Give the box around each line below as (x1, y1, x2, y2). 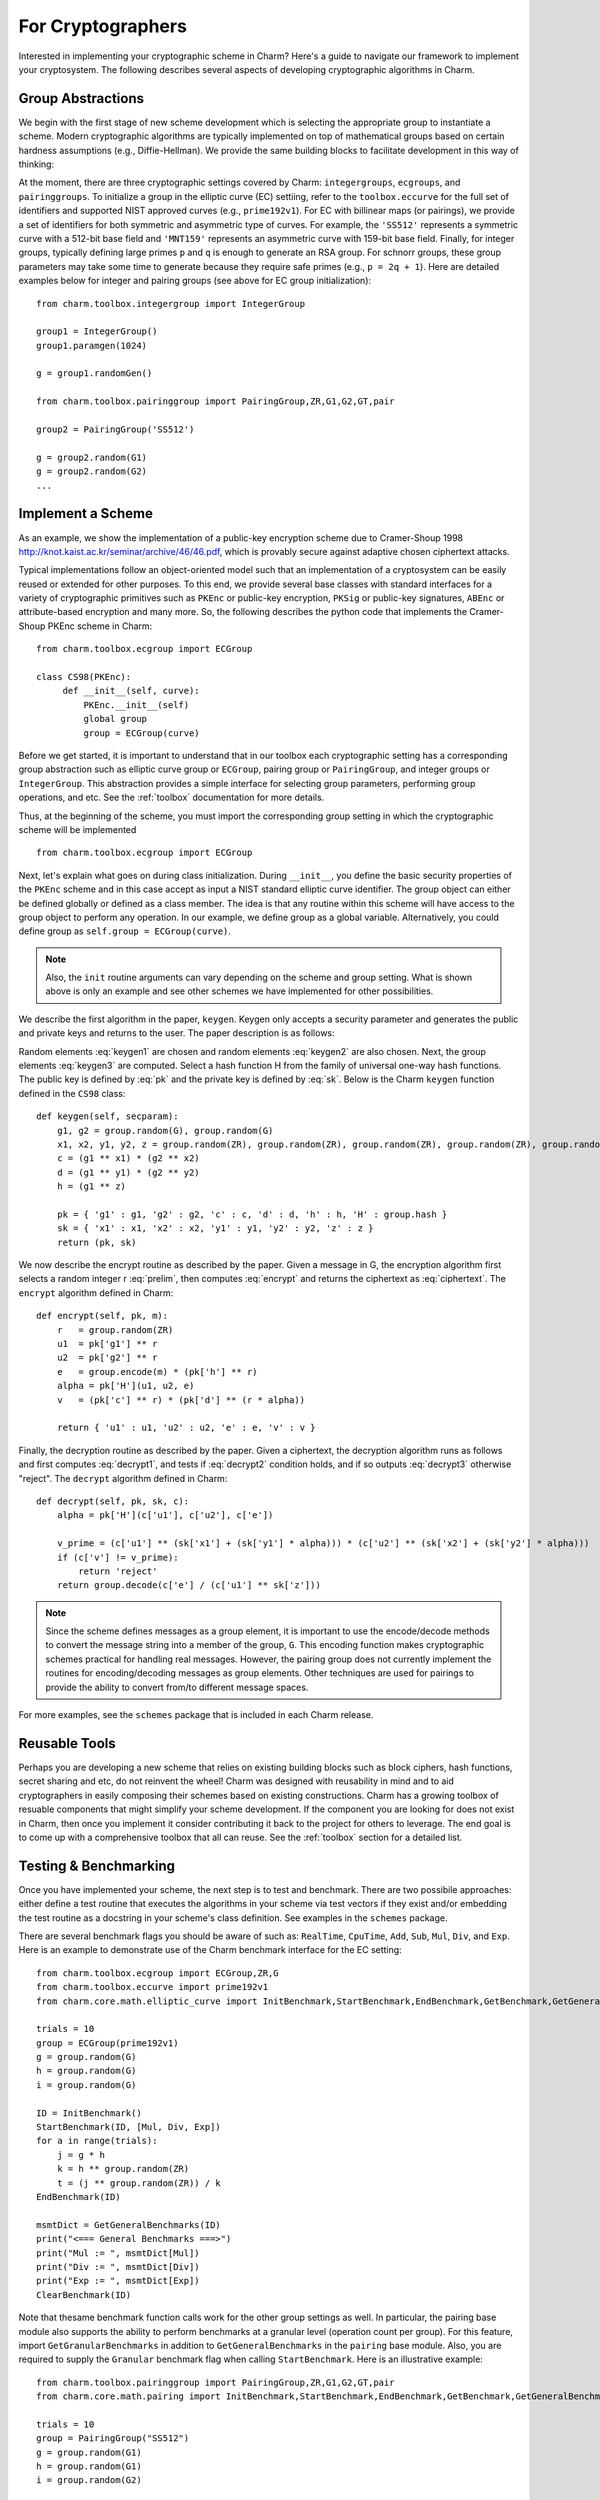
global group (83, 713, 148, 725)
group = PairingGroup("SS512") (36, 2433, 190, 2444)
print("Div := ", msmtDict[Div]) (36, 2261, 200, 2272)
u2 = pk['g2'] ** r (56, 1352, 158, 1364)
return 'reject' (78, 1565, 158, 1577)
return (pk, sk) (56, 1236, 137, 1248)
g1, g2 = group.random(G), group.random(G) (56, 1125, 274, 1136)
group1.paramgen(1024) (36, 340, 148, 351)
